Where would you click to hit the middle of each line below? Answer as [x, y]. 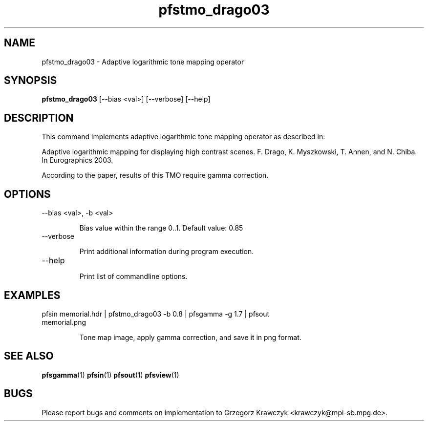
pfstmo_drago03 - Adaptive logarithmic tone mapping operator [143, 62]
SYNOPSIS [31, 81]
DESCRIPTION [39, 118]
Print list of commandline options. [133, 276]
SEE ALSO [29, 356]
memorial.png [64, 322]
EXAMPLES [32, 295]
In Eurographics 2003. [77, 160]
